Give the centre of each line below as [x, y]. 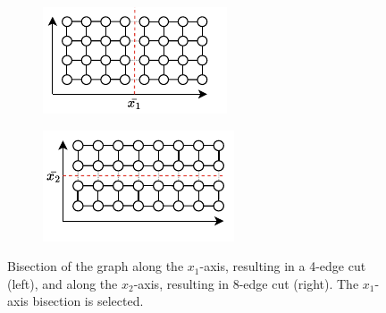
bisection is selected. [88, 301]
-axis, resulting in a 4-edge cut [283, 266]
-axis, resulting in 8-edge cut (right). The [246, 283]
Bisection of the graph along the [96, 266]
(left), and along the [63, 283]
